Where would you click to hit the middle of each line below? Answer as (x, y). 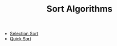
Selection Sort (24, 34)
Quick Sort (20, 39)
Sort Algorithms (79, 9)
